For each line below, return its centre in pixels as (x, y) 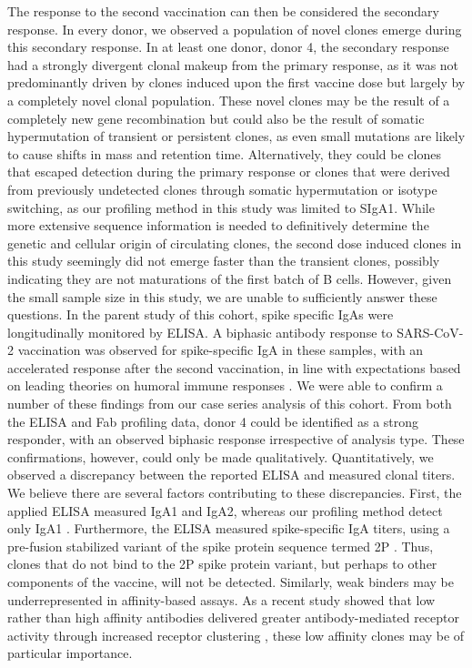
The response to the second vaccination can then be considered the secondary (223, 11)
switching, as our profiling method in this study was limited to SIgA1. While (221, 207)
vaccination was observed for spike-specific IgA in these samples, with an (221, 350)
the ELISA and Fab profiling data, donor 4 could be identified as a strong (213, 421)
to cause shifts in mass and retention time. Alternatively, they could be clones (224, 153)
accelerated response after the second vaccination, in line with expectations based (234, 367)
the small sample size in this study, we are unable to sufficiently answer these (222, 296)
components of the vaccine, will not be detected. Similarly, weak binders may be (231, 582)
